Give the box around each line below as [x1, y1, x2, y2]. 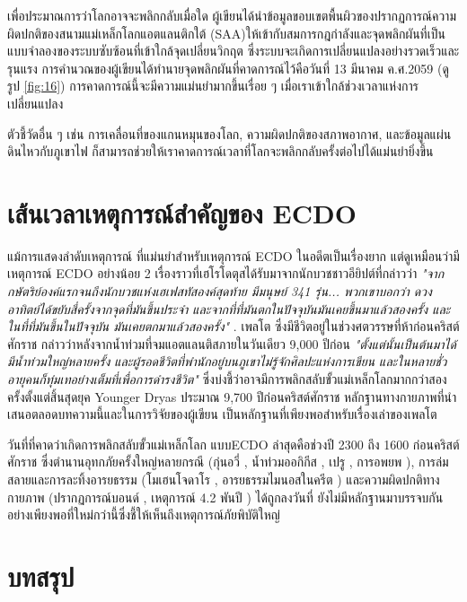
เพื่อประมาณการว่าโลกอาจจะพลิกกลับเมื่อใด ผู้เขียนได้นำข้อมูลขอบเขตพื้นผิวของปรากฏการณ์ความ [7, 6, 456, 24]
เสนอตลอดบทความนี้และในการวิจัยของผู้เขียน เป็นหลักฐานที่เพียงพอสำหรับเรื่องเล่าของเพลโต [7, 405, 437, 423]
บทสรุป [7, 557, 75, 594]
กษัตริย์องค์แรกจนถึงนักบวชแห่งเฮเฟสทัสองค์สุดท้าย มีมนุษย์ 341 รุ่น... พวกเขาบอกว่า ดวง [7, 282, 432, 301]
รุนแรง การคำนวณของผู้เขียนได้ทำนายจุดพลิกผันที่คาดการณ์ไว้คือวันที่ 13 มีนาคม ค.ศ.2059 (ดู [7, 58, 449, 77]
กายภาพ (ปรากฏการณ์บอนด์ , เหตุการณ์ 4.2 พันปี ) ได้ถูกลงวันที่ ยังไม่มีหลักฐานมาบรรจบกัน [7, 487, 444, 506]
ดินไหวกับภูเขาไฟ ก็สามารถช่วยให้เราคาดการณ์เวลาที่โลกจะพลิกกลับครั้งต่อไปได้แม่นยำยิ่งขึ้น [7, 142, 434, 161]
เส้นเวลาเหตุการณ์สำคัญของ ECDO [7, 194, 357, 231]
